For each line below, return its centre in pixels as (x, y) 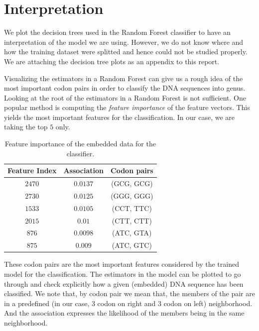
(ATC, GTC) (132, 245)
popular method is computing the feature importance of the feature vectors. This (127, 107)
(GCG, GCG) (132, 183)
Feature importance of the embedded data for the (80, 144)
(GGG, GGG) (132, 195)
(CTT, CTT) (132, 220)
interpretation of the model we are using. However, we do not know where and (124, 42)
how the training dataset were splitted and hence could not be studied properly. (126, 52)
